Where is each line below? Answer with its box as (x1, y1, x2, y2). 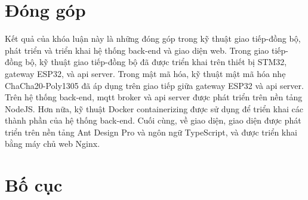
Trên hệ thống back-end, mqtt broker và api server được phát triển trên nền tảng (5, 91, 303, 103)
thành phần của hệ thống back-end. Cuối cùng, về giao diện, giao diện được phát (5, 114, 301, 127)
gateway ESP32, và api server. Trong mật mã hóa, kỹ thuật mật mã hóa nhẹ (5, 67, 286, 79)
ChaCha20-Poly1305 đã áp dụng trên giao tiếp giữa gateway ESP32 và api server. (5, 79, 304, 91)
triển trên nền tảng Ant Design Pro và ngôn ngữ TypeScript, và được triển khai (5, 125, 297, 138)
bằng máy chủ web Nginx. (5, 137, 100, 150)
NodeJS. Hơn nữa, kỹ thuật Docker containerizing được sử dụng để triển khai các (5, 102, 303, 115)
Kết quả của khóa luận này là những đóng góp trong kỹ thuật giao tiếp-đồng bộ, (5, 32, 301, 45)
